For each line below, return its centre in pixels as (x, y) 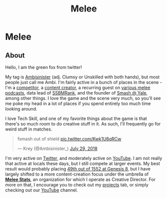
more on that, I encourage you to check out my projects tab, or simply (77, 185)
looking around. (21, 109)
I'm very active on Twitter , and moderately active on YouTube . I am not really (84, 158)
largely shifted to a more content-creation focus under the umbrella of (77, 174)
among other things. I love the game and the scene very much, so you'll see (83, 98)
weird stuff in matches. (29, 129)
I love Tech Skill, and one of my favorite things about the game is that (76, 118)
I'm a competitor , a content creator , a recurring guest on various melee (78, 87)
